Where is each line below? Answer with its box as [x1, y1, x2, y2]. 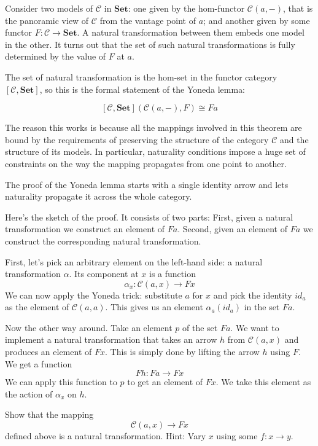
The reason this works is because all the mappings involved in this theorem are [5, 121, 302, 134]
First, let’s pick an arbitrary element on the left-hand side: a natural [5, 255, 263, 268]
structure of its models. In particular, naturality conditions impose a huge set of [5, 145, 306, 158]
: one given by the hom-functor [128, 2, 245, 14]
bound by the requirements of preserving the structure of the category [5, 133, 269, 146]
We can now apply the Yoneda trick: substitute [5, 288, 182, 301]
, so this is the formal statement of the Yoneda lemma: [39, 82, 246, 95]
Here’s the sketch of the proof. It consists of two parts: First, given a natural [5, 210, 293, 223]
